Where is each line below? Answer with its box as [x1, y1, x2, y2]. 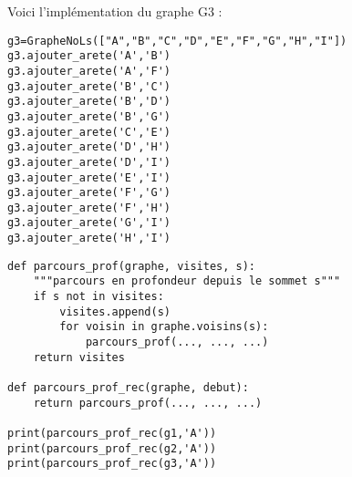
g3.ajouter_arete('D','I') [7, 155, 171, 169]
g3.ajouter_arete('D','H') [7, 140, 171, 154]
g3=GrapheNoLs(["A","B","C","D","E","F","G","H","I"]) [7, 34, 347, 47]
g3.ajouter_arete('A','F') [7, 64, 171, 78]
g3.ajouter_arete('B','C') [7, 79, 171, 93]
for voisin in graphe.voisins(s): [59, 320, 269, 334]
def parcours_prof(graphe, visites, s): [7, 259, 256, 273]
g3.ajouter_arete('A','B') [7, 49, 171, 63]
